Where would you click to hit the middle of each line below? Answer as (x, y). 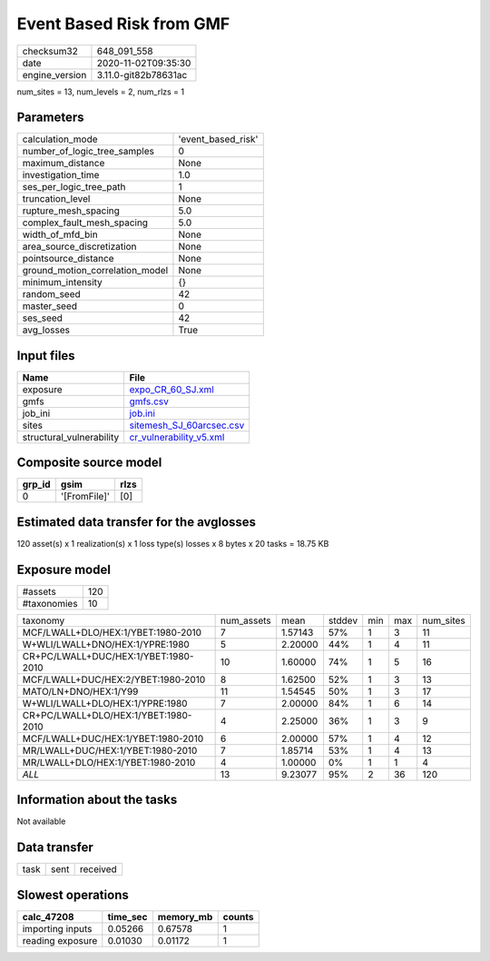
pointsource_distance (68, 259)
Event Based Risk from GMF (123, 24)
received (98, 869)
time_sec (127, 916)
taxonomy (44, 620)
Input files (46, 356)
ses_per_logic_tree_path (74, 187)
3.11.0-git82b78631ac (142, 74)
